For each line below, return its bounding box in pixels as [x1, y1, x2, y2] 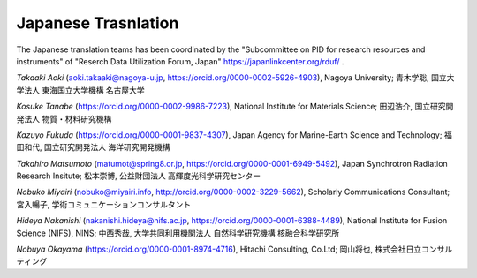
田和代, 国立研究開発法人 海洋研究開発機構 [16, 142, 170, 153]
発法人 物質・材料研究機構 [16, 113, 112, 124]
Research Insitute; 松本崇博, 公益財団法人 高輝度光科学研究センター [16, 170, 261, 181]
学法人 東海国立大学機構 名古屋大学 [16, 85, 145, 95]
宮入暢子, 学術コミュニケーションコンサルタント [16, 199, 192, 209]
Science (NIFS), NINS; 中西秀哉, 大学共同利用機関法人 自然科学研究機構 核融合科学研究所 [16, 228, 340, 238]
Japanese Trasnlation [16, 13, 179, 33]
